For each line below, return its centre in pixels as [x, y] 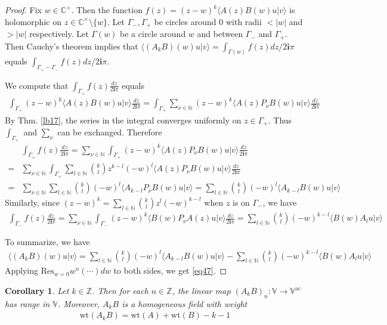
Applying [22, 270]
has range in [27, 303]
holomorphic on [33, 21]
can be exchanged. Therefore [110, 131]
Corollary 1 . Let [37, 290]
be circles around [185, 21]
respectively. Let [59, 34]
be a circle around [153, 34]
